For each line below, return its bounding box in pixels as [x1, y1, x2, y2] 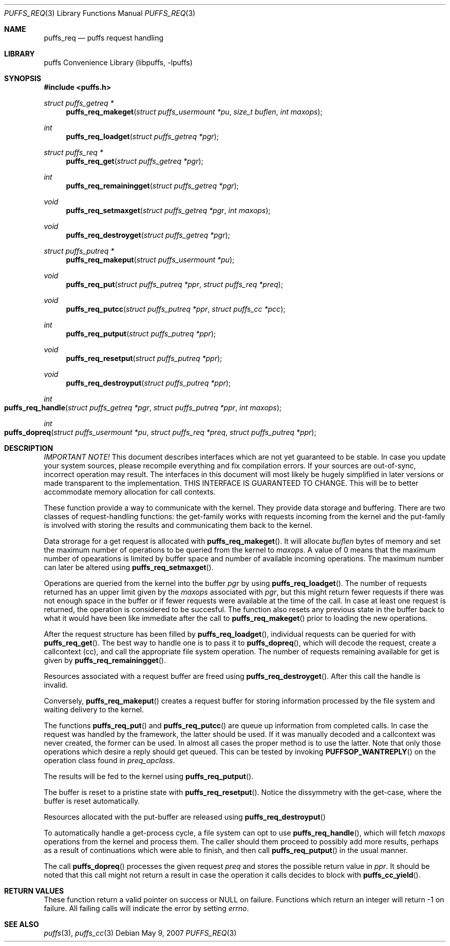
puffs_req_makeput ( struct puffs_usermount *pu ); [66, 255, 235, 264]
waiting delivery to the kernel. [44, 705, 144, 714]
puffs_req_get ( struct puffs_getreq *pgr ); [66, 157, 203, 165]
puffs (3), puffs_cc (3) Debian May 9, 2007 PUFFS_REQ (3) [44, 929, 237, 937]
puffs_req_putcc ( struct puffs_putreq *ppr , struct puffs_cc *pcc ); [66, 305, 286, 313]
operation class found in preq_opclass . [44, 756, 175, 765]
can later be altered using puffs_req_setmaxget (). [44, 563, 214, 572]
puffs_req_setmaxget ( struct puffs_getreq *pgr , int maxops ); [66, 206, 271, 215]
